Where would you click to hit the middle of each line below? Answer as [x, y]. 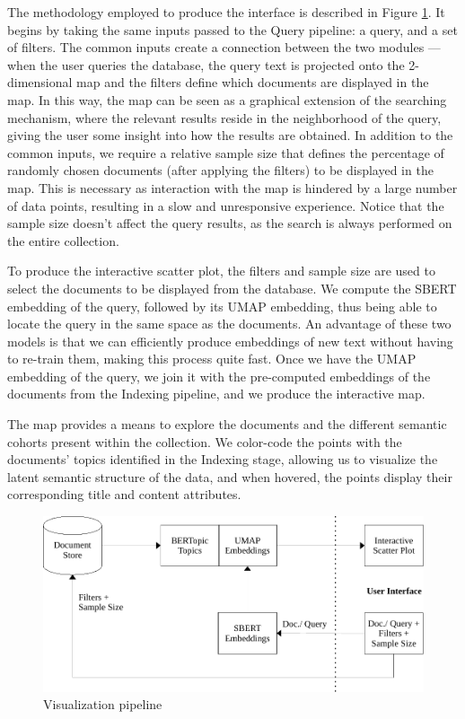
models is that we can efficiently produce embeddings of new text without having [230, 341]
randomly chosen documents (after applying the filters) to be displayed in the [220, 170]
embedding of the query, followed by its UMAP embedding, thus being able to [222, 306]
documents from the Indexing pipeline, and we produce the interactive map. [216, 394]
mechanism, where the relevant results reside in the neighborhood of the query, [224, 117]
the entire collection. [63, 240]
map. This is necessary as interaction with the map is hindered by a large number [232, 187]
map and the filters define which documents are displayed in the [253, 82]
